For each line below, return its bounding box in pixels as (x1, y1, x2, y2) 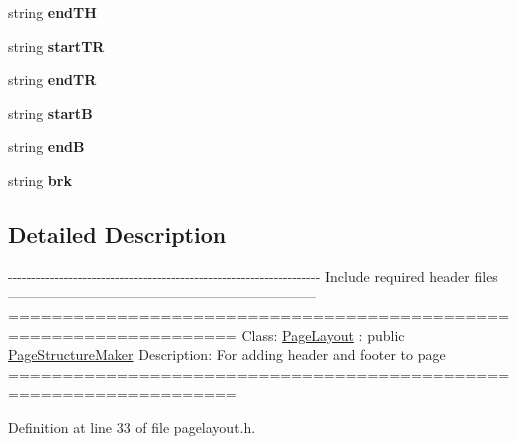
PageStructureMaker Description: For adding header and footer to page (8, 344, 446, 365)
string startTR (8, 35, 105, 56)
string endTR (8, 69, 97, 90)
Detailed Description (8, 218, 227, 249)
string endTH (8, 2, 97, 22)
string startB (8, 102, 93, 123)
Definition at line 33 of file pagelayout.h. (8, 416, 256, 437)
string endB (8, 136, 85, 157)
